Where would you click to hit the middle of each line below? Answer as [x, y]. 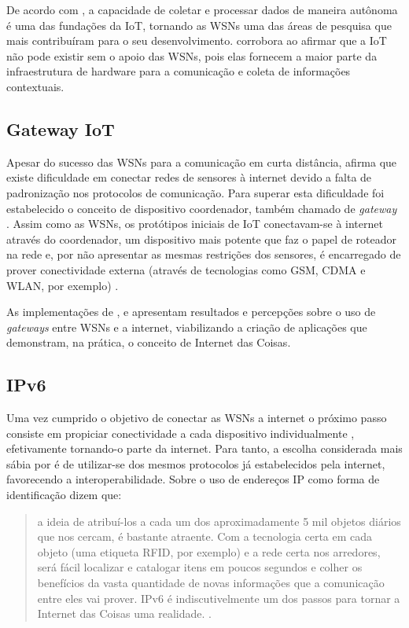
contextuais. [35, 86]
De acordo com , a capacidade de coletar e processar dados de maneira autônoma [202, 9]
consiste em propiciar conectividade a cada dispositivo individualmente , [181, 433]
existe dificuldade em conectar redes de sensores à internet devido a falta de [189, 177]
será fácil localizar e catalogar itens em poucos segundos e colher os [200, 567]
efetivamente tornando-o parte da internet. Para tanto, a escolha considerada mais [204, 448]
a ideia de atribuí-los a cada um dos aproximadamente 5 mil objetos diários [219, 521]
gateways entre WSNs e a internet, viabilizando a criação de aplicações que [187, 327]
